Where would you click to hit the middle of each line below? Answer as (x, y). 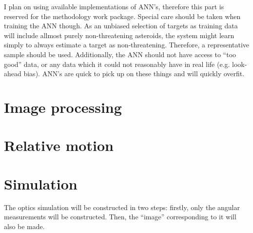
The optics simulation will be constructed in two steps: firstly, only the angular (122, 207)
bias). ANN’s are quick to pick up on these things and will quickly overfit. (134, 74)
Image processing (63, 107)
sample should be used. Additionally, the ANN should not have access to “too (120, 54)
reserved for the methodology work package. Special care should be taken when (122, 16)
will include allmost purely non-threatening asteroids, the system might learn (119, 35)
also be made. (24, 226)
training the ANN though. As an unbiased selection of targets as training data (121, 26)
